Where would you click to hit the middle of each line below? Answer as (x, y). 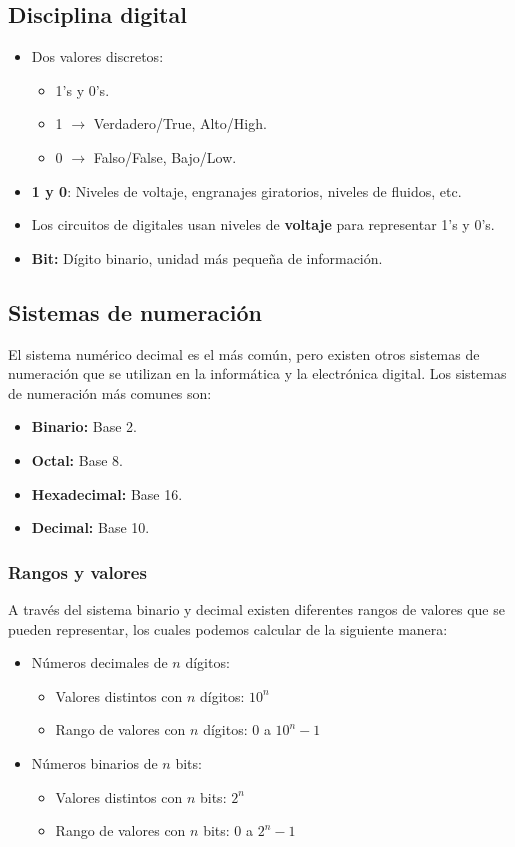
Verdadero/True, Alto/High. (180, 123)
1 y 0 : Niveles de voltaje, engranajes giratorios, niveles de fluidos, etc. (246, 190)
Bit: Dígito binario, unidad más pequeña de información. (207, 257)
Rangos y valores (77, 571)
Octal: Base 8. (77, 459)
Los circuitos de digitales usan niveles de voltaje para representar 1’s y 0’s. (263, 224)
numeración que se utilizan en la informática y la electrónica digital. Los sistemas (257, 373)
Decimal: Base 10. (90, 527)
